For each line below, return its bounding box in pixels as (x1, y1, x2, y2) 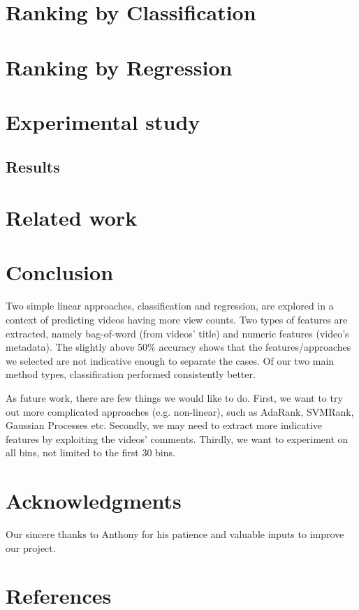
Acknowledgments (6, 486, 182, 515)
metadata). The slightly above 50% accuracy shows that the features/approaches (6, 340, 351, 354)
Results (6, 155, 60, 177)
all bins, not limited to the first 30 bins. (6, 445, 175, 460)
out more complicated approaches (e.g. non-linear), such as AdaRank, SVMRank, (6, 404, 354, 419)
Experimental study (6, 107, 200, 136)
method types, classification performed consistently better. (6, 367, 256, 382)
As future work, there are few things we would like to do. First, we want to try (6, 390, 343, 405)
